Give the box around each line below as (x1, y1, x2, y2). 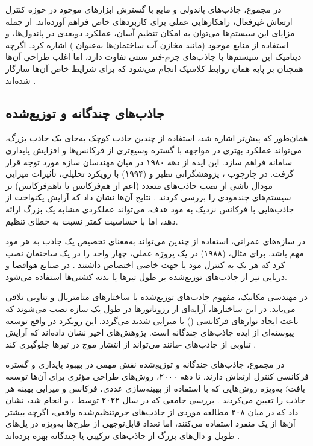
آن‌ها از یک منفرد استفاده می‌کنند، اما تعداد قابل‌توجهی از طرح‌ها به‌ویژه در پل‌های (5, 417, 296, 430)
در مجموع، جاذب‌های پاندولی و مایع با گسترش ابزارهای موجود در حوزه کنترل (5, 3, 282, 15)
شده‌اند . (5, 74, 36, 86)
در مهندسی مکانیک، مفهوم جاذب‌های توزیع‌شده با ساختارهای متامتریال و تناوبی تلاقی (5, 290, 308, 303)
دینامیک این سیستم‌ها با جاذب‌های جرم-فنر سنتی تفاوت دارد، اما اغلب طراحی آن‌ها (5, 50, 302, 63)
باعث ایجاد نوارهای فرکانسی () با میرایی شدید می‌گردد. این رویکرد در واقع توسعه (5, 314, 299, 327)
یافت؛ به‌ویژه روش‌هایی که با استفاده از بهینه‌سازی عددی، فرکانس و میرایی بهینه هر (5, 381, 305, 394)
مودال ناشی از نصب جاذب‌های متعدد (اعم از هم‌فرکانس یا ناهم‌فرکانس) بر (5, 179, 273, 191)
